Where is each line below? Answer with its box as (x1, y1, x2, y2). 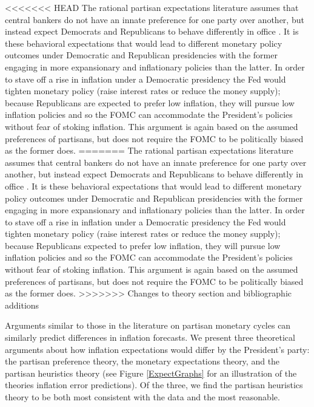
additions (5, 298, 39, 311)
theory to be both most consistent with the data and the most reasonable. (5, 391, 280, 403)
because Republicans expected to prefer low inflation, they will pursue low (5, 239, 281, 251)
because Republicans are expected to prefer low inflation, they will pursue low (5, 96, 295, 109)
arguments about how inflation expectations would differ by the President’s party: (5, 343, 310, 355)
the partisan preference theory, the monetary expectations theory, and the (5, 355, 280, 368)
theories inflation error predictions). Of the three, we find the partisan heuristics (5, 378, 303, 391)
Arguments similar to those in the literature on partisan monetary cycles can (5, 319, 291, 332)
